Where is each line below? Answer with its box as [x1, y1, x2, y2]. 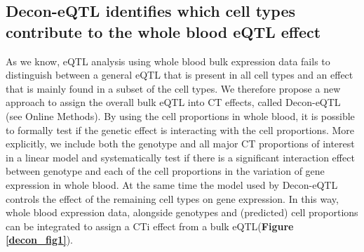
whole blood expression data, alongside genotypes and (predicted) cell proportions [6, 205, 358, 220]
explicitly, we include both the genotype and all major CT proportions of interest [6, 136, 355, 151]
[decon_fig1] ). [6, 232, 73, 247]
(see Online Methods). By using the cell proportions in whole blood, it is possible [6, 108, 355, 123]
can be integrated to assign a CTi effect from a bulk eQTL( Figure [6, 218, 294, 233]
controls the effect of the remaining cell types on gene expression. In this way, [6, 191, 339, 206]
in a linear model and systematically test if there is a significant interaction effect [6, 150, 355, 164]
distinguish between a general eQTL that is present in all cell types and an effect [6, 67, 353, 82]
